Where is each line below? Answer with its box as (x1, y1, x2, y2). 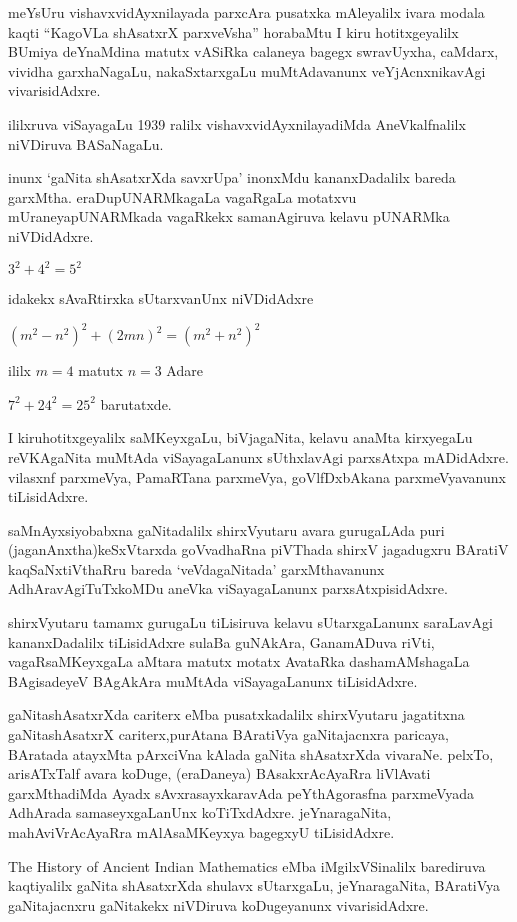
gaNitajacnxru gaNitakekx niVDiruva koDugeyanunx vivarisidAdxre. (8, 894, 429, 915)
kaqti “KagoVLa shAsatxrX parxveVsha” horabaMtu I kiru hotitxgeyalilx (8, 21, 459, 42)
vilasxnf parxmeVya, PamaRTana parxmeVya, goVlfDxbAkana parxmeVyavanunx (8, 466, 506, 487)
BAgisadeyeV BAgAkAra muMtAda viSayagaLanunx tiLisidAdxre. (8, 670, 418, 691)
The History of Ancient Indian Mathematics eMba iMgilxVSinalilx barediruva (8, 855, 486, 876)
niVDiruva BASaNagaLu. (8, 133, 164, 154)
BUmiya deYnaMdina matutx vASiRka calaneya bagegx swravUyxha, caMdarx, (8, 41, 499, 62)
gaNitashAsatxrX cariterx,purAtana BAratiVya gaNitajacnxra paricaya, (8, 724, 449, 745)
